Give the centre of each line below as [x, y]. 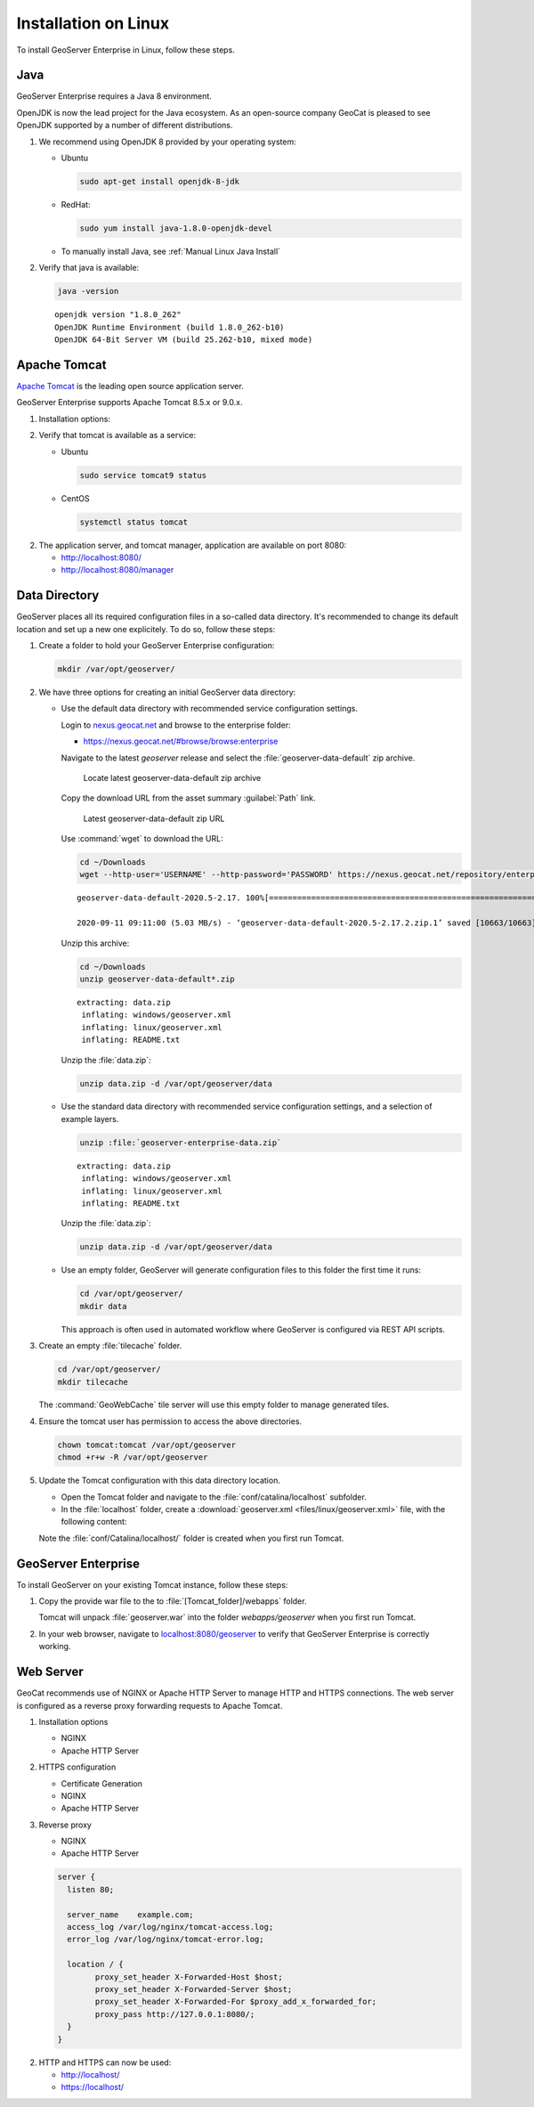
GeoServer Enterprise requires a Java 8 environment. [114, 96]
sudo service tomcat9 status [143, 475]
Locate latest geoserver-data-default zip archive [172, 777]
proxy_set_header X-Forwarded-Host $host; [189, 1977]
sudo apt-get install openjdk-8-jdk [160, 181]
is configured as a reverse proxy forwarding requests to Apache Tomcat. [150, 1705]
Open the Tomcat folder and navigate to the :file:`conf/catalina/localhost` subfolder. [214, 1497]
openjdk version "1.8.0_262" [118, 315]
